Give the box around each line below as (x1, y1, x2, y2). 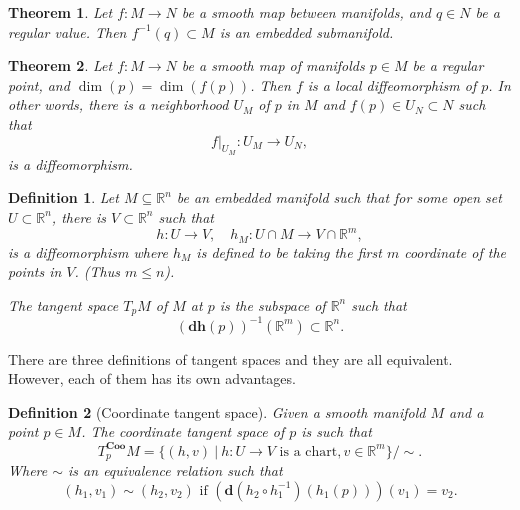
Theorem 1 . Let (8, 2, 113, 22)
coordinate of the (404, 241, 506, 262)
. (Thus (74, 261, 120, 282)
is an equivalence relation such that (68, 459, 283, 480)
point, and (8, 74, 70, 95)
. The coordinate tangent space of (81, 421, 285, 442)
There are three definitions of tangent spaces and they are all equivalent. (8, 348, 453, 369)
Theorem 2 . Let (8, 55, 113, 76)
